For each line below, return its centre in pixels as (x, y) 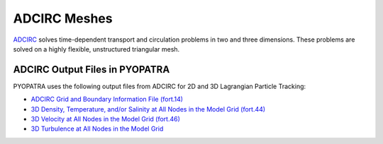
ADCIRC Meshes (63, 18)
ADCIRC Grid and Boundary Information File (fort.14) (107, 100)
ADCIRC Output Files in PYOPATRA (91, 70)
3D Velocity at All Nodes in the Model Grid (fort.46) (106, 119)
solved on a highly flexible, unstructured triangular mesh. (96, 49)
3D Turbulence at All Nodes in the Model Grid (97, 129)
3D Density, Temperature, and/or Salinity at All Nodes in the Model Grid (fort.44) (148, 109)
